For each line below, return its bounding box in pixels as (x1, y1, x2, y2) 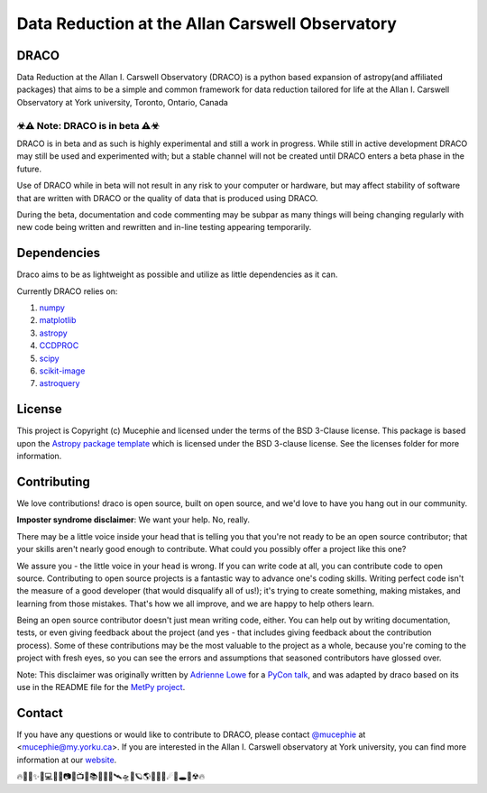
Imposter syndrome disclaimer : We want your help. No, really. (16, 514, 251, 525)
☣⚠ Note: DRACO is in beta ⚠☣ (16, 119, 160, 132)
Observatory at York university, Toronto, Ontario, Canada (16, 97, 229, 107)
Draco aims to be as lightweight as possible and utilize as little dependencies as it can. (16, 269, 338, 280)
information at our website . (16, 754, 117, 765)
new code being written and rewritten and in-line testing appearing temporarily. (16, 222, 312, 233)
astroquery (39, 378, 80, 389)
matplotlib (39, 315, 77, 326)
